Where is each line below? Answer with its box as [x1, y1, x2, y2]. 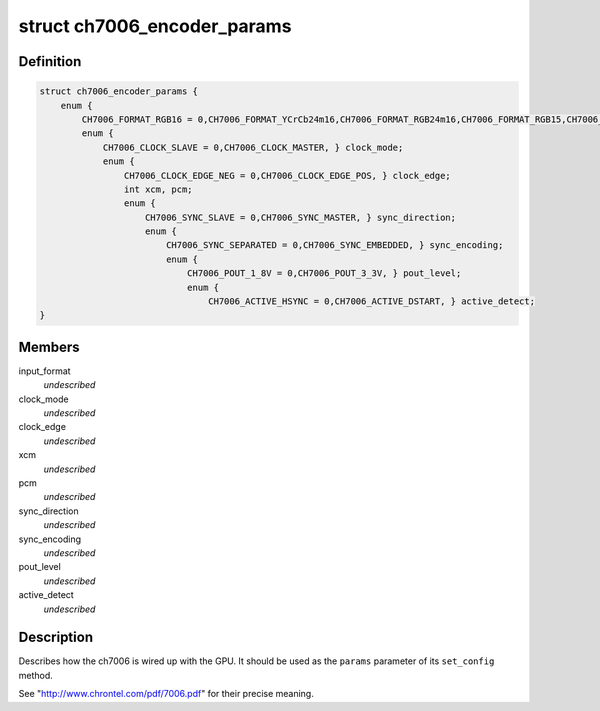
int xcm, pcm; [123, 183, 194, 195]
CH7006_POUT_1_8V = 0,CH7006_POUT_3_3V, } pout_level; [186, 268, 462, 279]
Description [18, 629, 94, 646]
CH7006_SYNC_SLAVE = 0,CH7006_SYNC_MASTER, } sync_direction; [145, 211, 457, 223]
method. [18, 669, 54, 681]
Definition [18, 53, 82, 70]
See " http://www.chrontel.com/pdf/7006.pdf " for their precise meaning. [18, 688, 314, 700]
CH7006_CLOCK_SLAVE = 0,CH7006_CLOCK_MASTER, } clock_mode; [102, 141, 404, 153]
